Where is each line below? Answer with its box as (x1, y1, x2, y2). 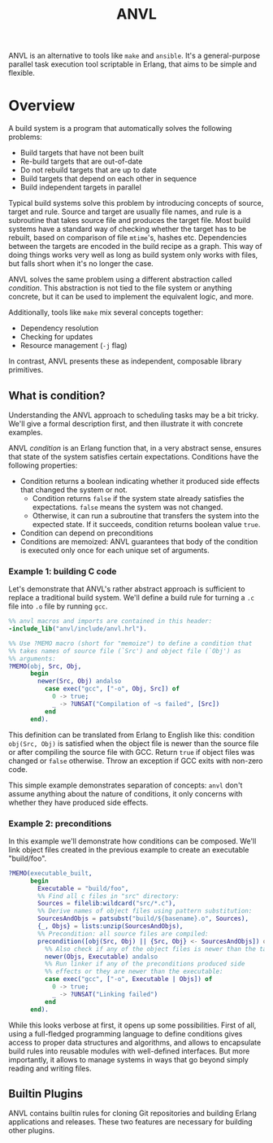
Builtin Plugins (8, 1087, 84, 1101)
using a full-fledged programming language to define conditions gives (8, 1028, 243, 1038)
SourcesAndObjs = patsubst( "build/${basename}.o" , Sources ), (37, 914, 249, 923)
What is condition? (8, 388, 106, 403)
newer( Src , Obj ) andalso (37, 677, 122, 686)
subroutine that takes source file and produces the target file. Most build (8, 216, 251, 225)
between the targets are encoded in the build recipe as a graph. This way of (8, 242, 262, 251)
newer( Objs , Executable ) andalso (44, 953, 158, 961)
